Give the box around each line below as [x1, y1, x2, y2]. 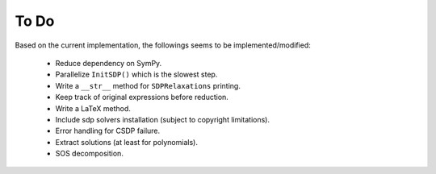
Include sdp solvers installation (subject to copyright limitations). [55, 114, 270, 124]
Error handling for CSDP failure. [55, 126, 161, 136]
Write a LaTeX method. [55, 103, 131, 113]
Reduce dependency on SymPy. [55, 58, 162, 68]
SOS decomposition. [55, 149, 124, 159]
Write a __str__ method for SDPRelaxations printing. [55, 81, 241, 90]
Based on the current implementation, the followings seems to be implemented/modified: [15, 40, 311, 50]
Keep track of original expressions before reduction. [55, 93, 229, 102]
